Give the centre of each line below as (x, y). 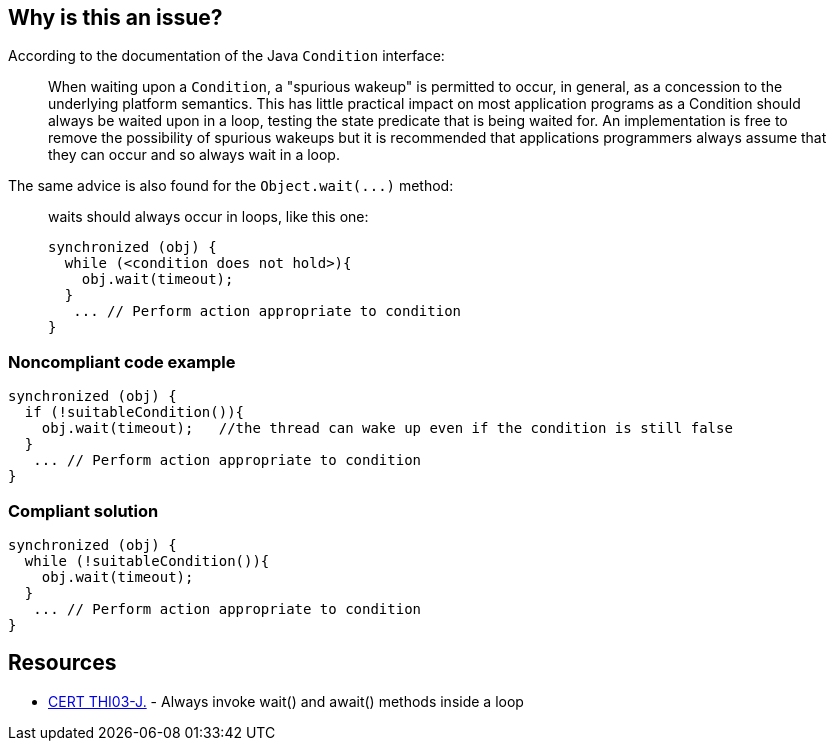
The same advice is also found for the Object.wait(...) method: (231, 186)
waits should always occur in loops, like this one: (208, 217)
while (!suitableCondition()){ (147, 560)
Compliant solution (83, 510)
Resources (62, 663)
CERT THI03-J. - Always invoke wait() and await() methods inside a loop (286, 701)
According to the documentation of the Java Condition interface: (226, 56)
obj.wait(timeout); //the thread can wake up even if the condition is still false (387, 428)
